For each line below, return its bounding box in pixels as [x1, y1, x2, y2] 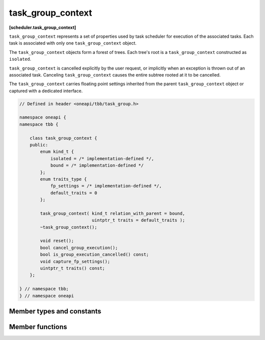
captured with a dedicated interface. [9, 88, 83, 94]
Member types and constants [9, 307, 102, 316]
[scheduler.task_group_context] [9, 24, 76, 30]
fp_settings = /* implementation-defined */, [50, 183, 162, 189]
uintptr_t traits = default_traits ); [91, 218, 185, 223]
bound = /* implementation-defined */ [50, 163, 144, 169]
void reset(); [40, 238, 74, 243]
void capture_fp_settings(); [40, 259, 110, 264]
